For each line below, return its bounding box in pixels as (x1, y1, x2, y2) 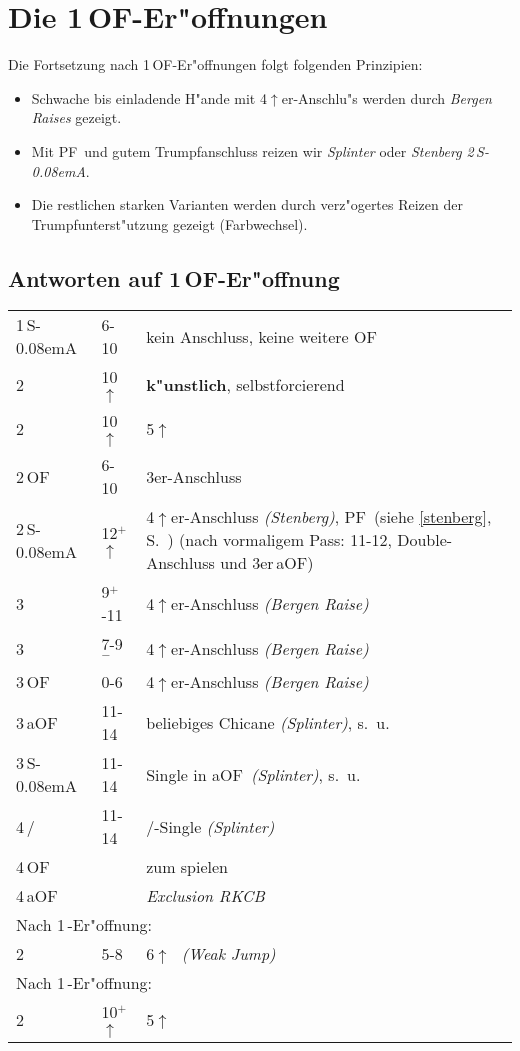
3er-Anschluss (146, 464, 242, 488)
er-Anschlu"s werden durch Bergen (281, 87, 492, 108)
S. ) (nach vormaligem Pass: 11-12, (146, 528, 392, 552)
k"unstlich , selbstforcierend (146, 372, 345, 396)
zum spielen (146, 855, 229, 879)
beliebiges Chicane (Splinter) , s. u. (146, 710, 390, 734)
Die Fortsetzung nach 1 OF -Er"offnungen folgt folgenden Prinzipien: (8, 54, 423, 75)
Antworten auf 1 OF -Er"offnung (8, 262, 340, 293)
